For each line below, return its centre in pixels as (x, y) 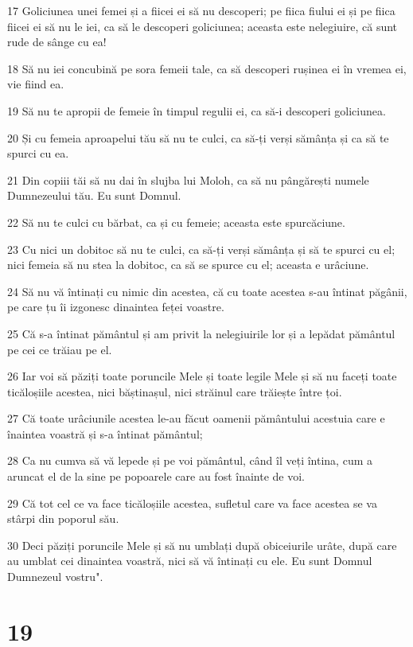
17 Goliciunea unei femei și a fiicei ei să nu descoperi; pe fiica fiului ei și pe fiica (201, 10)
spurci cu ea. (38, 153)
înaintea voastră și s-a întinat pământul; (105, 433)
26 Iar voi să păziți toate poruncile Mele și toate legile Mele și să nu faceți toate (202, 376)
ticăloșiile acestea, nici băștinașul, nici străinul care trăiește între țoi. (175, 391)
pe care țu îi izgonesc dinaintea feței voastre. (116, 307)
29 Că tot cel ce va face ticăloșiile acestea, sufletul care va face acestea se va (192, 503)
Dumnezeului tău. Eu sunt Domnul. (94, 195)
